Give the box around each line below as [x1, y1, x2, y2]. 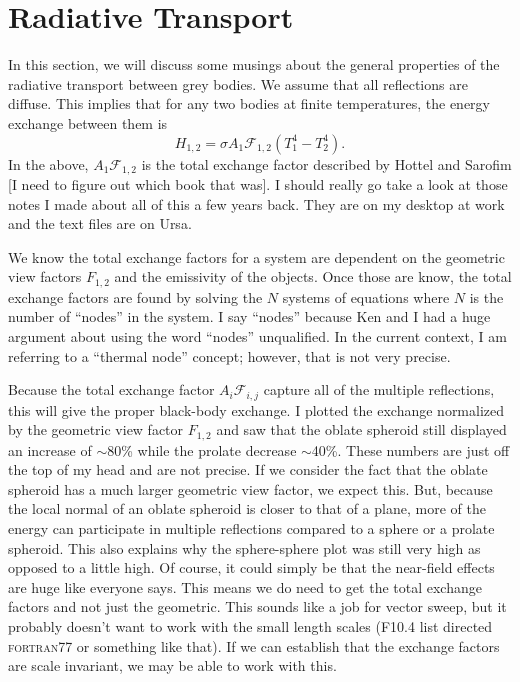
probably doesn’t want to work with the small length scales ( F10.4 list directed [8, 616, 493, 636]
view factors [8, 266, 82, 287]
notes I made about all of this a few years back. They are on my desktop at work [8, 193, 505, 214]
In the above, [8, 153, 89, 174]
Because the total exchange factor [8, 379, 215, 400]
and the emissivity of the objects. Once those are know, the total [114, 266, 512, 287]
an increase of [8, 439, 92, 460]
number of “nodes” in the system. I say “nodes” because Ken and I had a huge [8, 306, 491, 327]
